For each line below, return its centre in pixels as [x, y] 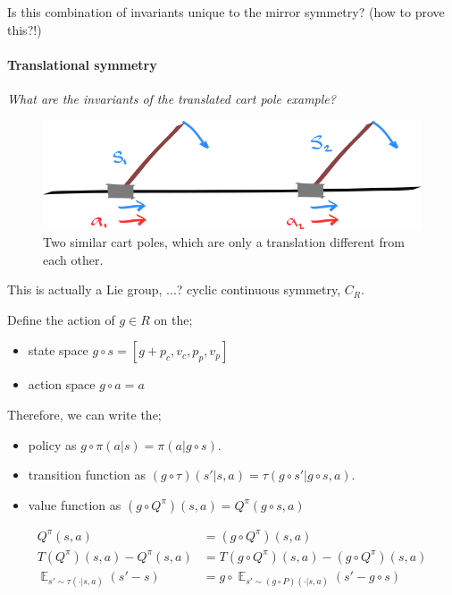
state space [58, 350]
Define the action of [61, 319]
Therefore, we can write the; [84, 414]
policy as [52, 444]
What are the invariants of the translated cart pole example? [172, 98]
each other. [73, 259]
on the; [173, 319]
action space [62, 384]
